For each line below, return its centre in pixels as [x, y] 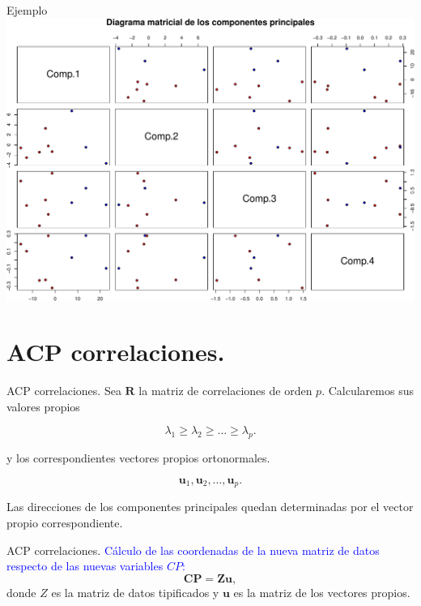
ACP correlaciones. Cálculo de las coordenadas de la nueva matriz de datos [193, 550]
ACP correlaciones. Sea [64, 391]
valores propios [43, 406]
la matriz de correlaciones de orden [225, 391]
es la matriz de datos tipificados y [135, 592]
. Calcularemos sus [368, 391]
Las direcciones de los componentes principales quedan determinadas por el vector [210, 507]
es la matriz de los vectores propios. [322, 592]
